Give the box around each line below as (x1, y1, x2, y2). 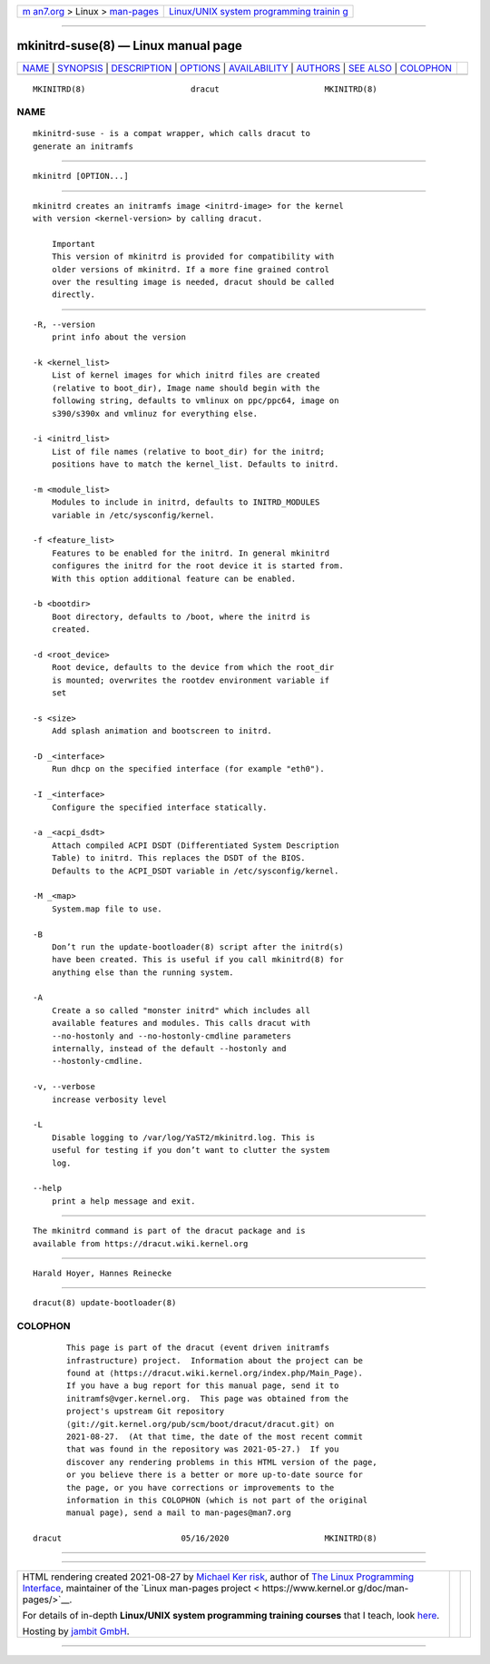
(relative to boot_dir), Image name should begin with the (51, 382, 320, 393)
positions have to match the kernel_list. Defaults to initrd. (51, 459, 339, 469)
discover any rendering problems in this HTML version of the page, (66, 1457, 377, 1467)
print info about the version (51, 332, 186, 342)
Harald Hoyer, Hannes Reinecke (33, 1267, 172, 1278)
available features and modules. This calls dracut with (51, 1018, 310, 1029)
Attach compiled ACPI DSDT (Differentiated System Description (51, 840, 339, 851)
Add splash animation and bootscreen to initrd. (51, 726, 272, 736)
